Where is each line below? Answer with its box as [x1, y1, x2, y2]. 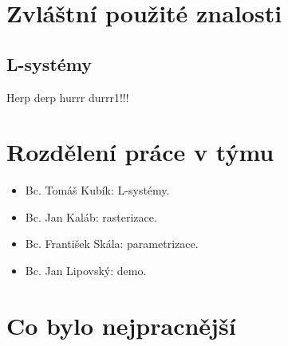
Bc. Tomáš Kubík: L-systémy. [25, 182, 170, 199]
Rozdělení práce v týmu [6, 136, 274, 168]
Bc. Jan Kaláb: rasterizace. [25, 208, 157, 225]
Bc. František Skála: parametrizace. [25, 235, 199, 252]
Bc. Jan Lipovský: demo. [25, 262, 147, 279]
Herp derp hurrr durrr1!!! [6, 88, 129, 105]
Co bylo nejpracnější [6, 309, 236, 341]
